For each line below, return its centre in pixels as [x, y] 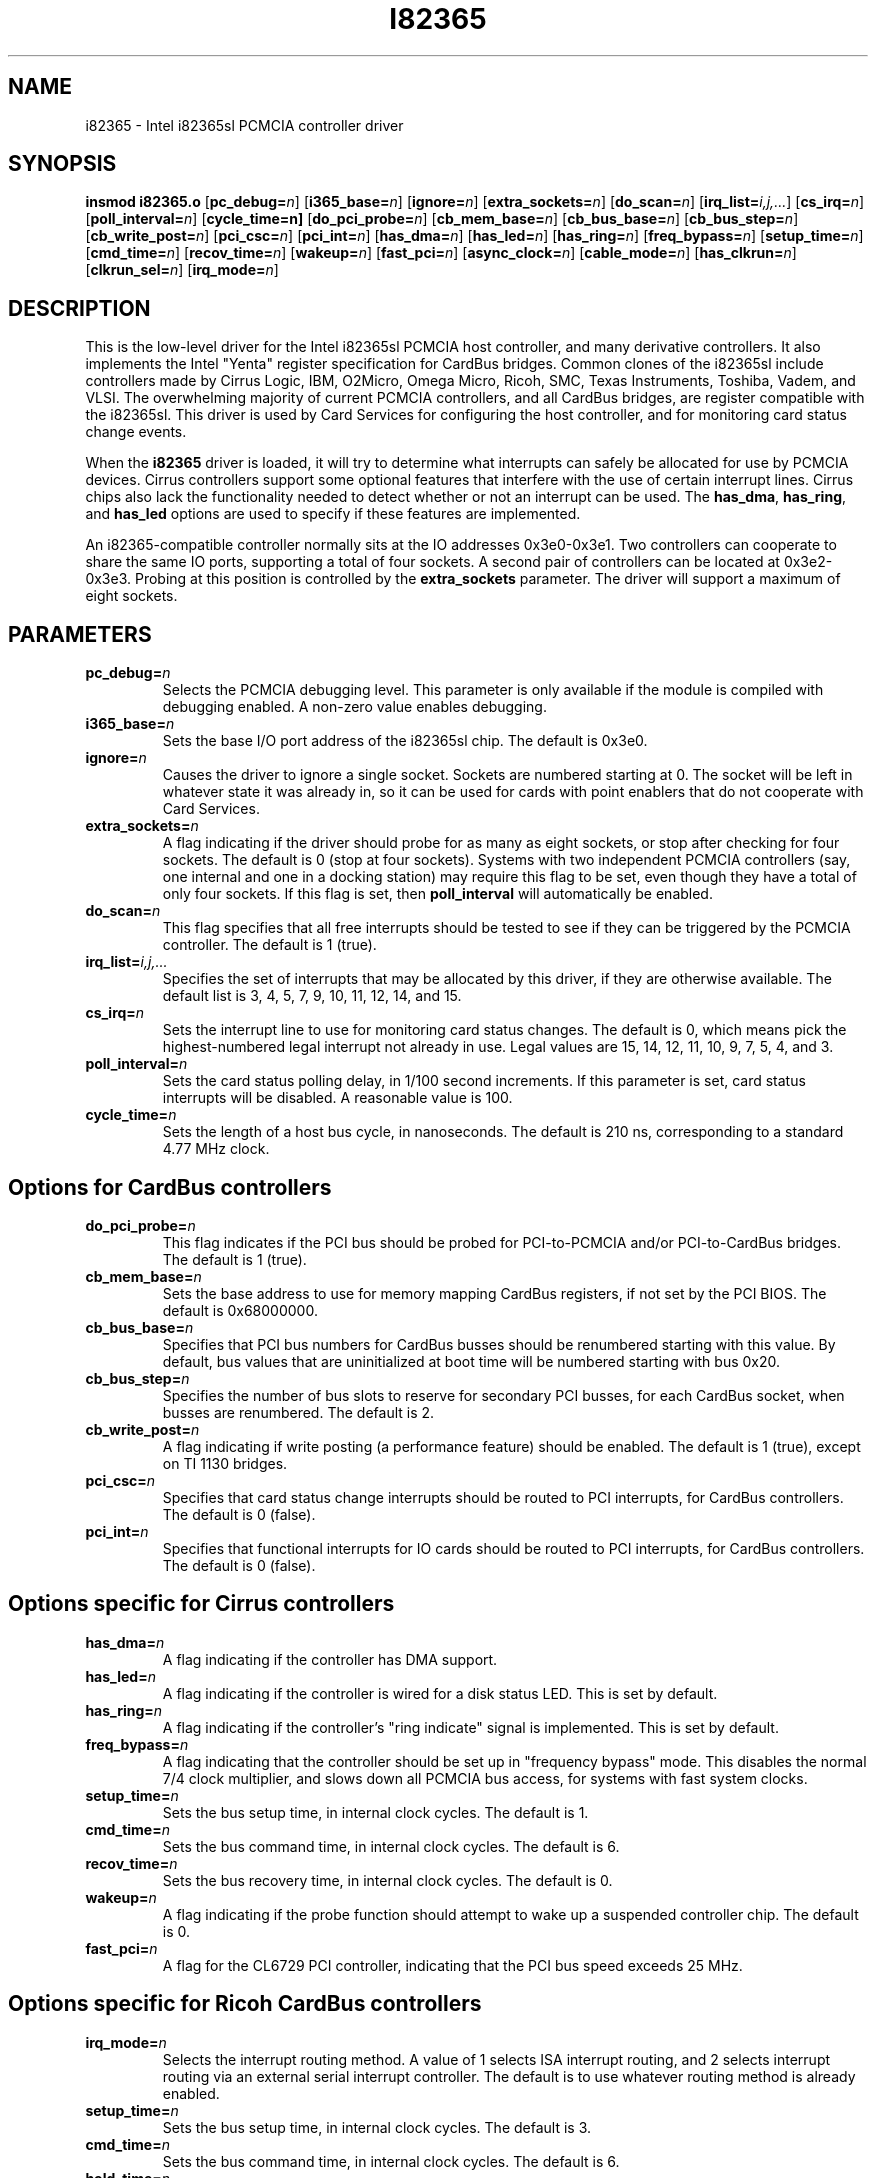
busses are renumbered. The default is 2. [298, 1412]
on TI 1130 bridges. [225, 1463]
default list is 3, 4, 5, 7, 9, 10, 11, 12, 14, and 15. [312, 996]
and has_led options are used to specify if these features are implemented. [333, 514]
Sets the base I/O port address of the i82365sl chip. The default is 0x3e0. [405, 741]
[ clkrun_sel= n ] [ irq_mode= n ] [182, 270]
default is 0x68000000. [240, 1310]
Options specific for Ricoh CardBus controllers [245, 2004]
